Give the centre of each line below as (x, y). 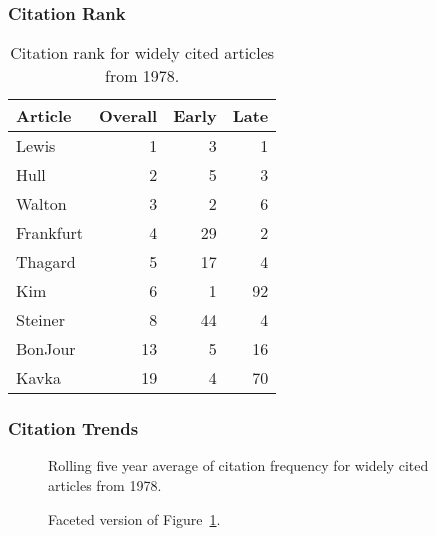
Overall (128, 116)
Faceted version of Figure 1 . (134, 518)
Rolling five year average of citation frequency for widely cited (238, 465)
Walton (41, 204)
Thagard (46, 262)
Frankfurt (50, 233)
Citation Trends (73, 428)
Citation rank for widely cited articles (142, 53)
